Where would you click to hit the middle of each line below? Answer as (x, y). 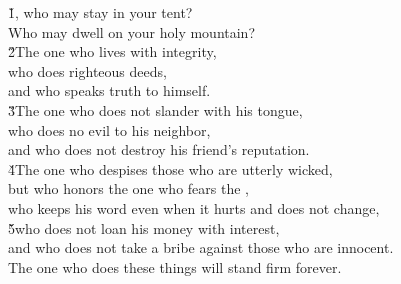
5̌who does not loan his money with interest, (144, 227)
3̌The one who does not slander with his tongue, (155, 109)
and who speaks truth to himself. (109, 90)
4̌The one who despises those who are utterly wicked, (170, 168)
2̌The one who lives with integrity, (112, 51)
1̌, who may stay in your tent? (100, 12)
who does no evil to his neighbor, (109, 129)
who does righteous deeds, (87, 70)
